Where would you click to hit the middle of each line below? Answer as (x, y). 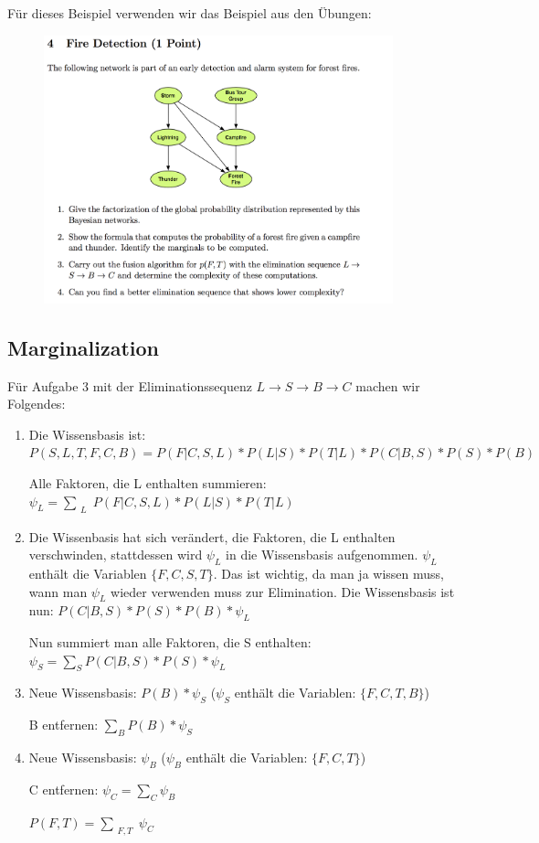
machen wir (388, 385)
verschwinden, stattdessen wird (116, 555)
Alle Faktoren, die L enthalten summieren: (148, 482)
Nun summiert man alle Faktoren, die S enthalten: (170, 642)
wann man (58, 591)
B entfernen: (63, 725)
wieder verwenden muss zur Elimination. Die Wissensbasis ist (283, 591)
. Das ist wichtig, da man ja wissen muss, (328, 573)
